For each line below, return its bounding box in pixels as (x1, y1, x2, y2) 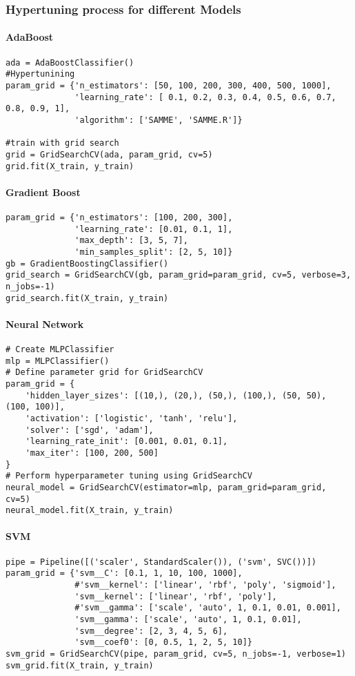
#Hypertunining (6, 69, 75, 79)
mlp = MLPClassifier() (6, 356, 110, 366)
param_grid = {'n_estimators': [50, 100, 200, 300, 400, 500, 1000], (6, 80, 332, 90)
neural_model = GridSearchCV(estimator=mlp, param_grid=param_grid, (6, 482, 327, 492)
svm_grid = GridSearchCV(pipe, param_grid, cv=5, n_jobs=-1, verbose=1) (6, 648, 346, 659)
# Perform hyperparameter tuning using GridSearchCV (6, 471, 252, 481)
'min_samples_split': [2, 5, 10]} (74, 247, 233, 257)
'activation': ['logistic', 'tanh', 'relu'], (25, 413, 238, 423)
